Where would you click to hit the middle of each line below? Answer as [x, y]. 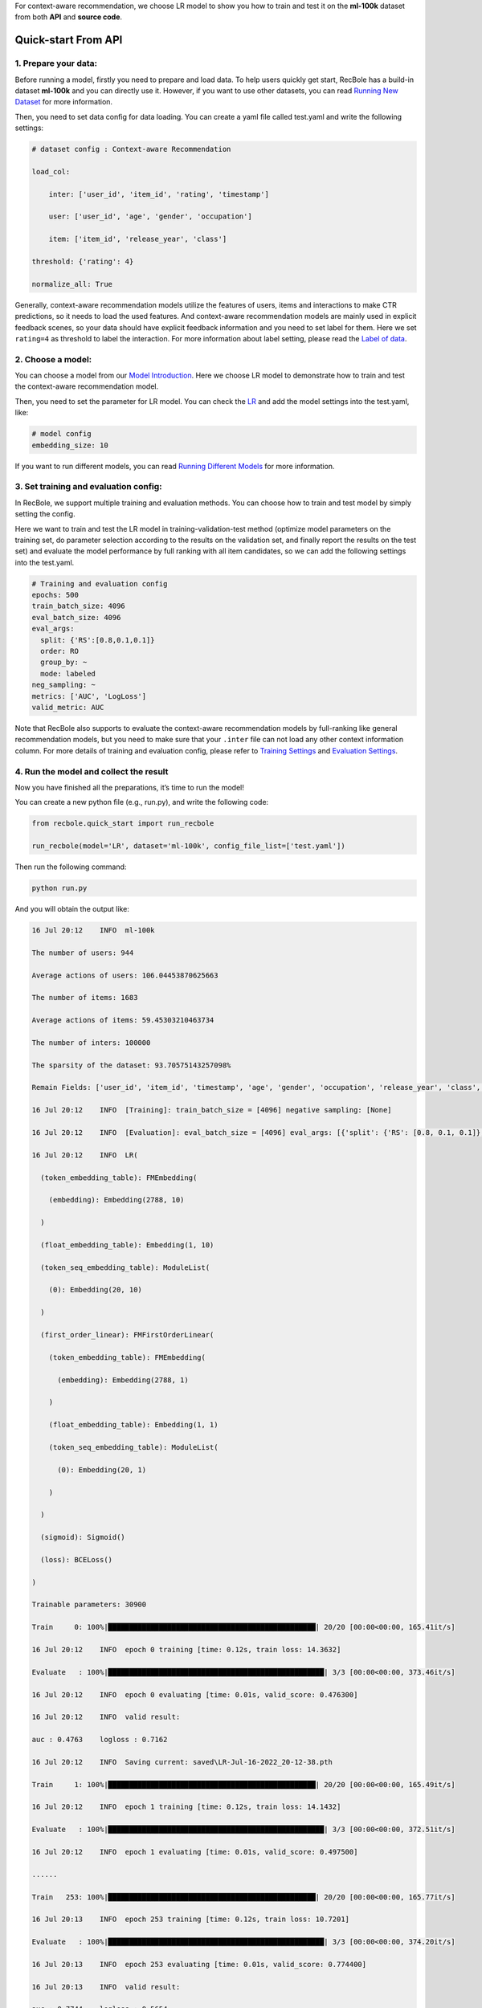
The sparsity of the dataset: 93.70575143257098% [131, 1065]
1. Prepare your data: [56, 63]
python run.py [59, 888]
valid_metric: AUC [68, 707]
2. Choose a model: [53, 359]
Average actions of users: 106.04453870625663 [125, 975]
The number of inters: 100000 [91, 1043]
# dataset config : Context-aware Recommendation [131, 149]
